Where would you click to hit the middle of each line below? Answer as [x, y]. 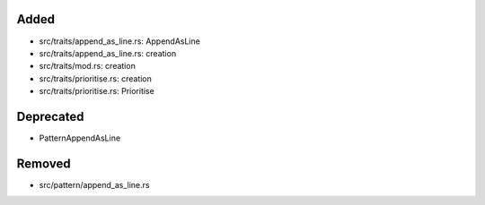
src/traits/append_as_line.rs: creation [108, 53]
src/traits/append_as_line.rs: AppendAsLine [120, 41]
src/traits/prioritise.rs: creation [96, 78]
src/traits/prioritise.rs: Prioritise [97, 91]
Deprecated [50, 116]
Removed [44, 163]
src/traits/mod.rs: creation [88, 66]
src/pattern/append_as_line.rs [94, 184]
